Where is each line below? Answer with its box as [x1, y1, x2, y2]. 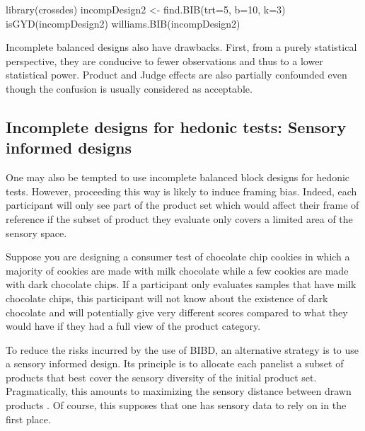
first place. [6, 411, 51, 426]
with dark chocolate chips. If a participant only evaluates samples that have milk [6, 277, 357, 292]
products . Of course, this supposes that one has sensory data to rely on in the [6, 398, 347, 413]
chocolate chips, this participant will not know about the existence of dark [6, 290, 328, 305]
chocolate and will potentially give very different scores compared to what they [6, 304, 348, 319]
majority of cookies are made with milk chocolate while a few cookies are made [6, 263, 349, 277]
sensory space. [6, 225, 67, 240]
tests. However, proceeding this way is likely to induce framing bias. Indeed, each [6, 183, 357, 198]
